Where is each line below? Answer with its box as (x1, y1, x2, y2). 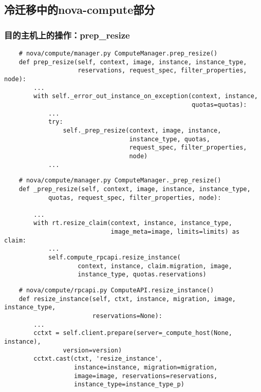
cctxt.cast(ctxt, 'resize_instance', (33, 355, 162, 363)
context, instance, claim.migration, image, (78, 262, 232, 270)
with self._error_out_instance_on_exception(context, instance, (33, 92, 258, 100)
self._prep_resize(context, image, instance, (63, 126, 221, 134)
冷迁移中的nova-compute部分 (4, 2, 155, 17)
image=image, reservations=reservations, (74, 372, 218, 380)
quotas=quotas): (192, 101, 247, 108)
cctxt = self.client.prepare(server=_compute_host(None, (33, 329, 232, 337)
